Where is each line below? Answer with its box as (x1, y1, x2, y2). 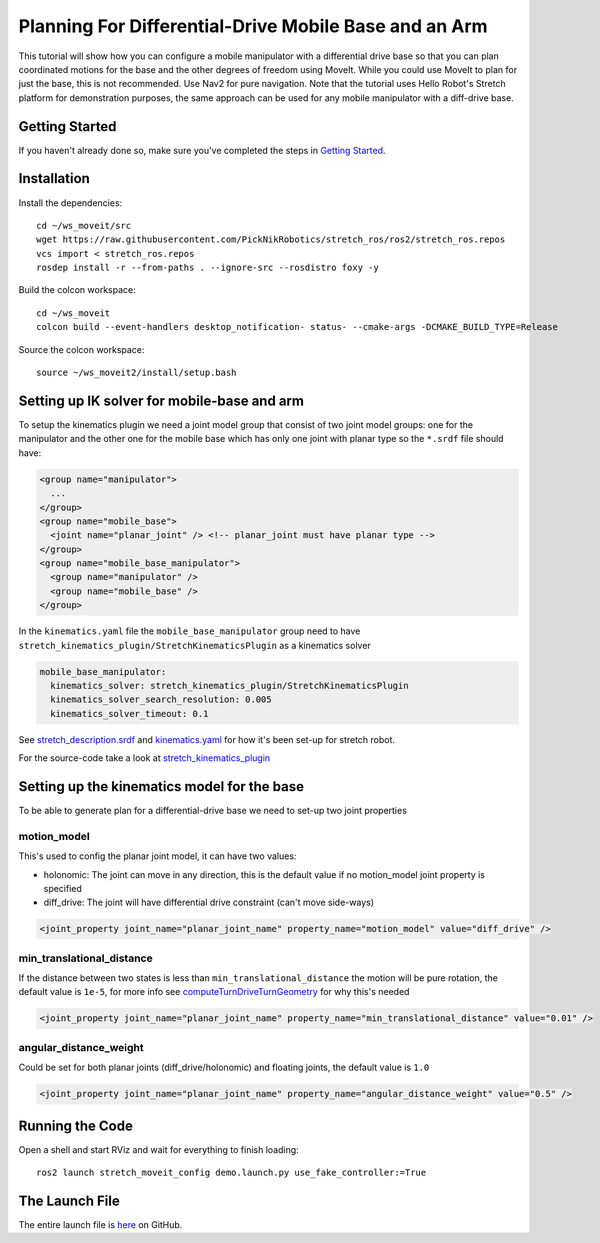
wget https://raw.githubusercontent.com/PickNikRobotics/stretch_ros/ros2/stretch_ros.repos (36, 234, 506, 245)
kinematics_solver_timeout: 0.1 (50, 708, 209, 719)
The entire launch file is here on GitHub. (18, 1218, 183, 1230)
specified (43, 882, 82, 894)
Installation (18, 170, 90, 187)
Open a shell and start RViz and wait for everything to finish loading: (18, 1143, 299, 1155)
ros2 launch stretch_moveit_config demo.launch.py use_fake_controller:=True (36, 1167, 427, 1179)
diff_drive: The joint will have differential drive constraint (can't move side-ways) (43, 896, 375, 909)
